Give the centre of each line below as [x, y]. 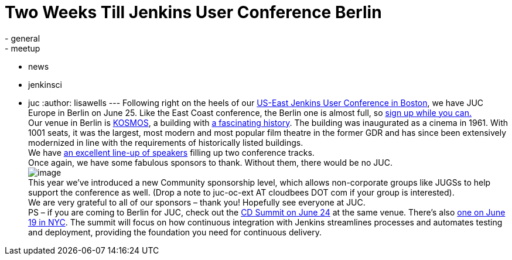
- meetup [23, 48]
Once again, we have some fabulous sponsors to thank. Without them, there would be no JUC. [210, 162]
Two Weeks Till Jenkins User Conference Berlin [193, 12]
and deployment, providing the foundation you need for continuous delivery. [175, 232]
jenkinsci [45, 84]
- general [23, 38]
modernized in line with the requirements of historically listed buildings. [166, 142]
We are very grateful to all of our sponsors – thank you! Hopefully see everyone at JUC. [197, 202]
